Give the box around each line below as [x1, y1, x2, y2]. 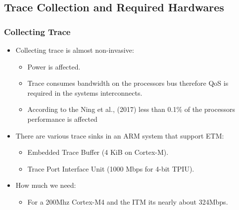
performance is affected [27, 113, 97, 124]
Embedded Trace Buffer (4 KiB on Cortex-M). [27, 147, 169, 157]
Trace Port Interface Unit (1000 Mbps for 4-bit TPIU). [27, 163, 194, 174]
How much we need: [15, 180, 76, 190]
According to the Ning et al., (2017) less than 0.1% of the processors [27, 104, 235, 114]
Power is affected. [27, 61, 81, 71]
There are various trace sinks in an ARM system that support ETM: [15, 130, 224, 140]
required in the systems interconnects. [27, 87, 143, 98]
